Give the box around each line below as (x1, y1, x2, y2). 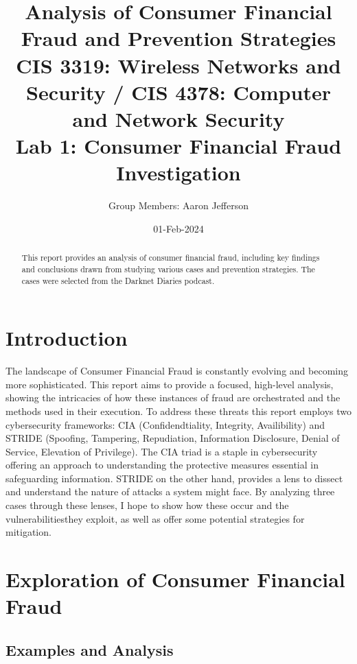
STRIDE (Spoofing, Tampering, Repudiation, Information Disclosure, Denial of (5, 431, 340, 445)
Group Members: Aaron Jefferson (108, 198, 249, 213)
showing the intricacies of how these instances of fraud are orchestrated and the (5, 390, 341, 405)
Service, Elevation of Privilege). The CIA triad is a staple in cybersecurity (5, 444, 318, 458)
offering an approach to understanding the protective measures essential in (5, 458, 319, 472)
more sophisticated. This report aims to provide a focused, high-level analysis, (5, 377, 334, 391)
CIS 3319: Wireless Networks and (16, 51, 341, 79)
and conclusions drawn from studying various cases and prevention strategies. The (21, 263, 315, 274)
